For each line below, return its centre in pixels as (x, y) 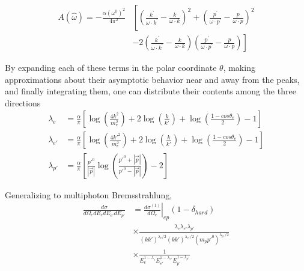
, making (239, 68)
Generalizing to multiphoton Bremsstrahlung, (89, 194)
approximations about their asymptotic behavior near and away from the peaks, (152, 79)
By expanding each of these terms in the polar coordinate (111, 68)
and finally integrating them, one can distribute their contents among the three (150, 91)
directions (23, 102)
